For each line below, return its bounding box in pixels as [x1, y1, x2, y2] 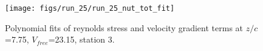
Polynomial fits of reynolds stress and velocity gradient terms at [5, 21, 244, 34]
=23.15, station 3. [48, 33, 115, 46]
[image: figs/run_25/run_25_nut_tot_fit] [5, 4, 175, 13]
